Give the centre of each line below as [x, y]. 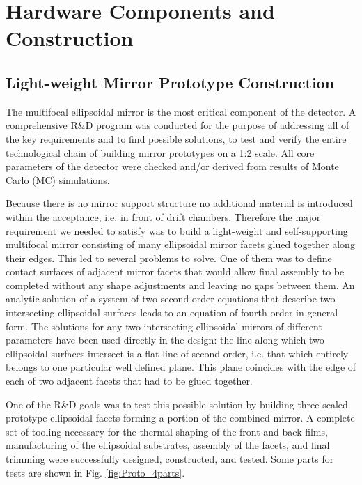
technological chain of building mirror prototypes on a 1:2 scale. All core [160, 152]
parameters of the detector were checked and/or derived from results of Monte [172, 166]
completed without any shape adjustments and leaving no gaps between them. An [180, 285]
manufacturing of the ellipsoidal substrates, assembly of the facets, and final [168, 445]
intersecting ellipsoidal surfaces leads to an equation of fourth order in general [172, 313]
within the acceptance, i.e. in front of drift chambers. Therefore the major [163, 216]
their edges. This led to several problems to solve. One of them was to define [169, 257]
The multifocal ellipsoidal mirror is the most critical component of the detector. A [181, 111]
